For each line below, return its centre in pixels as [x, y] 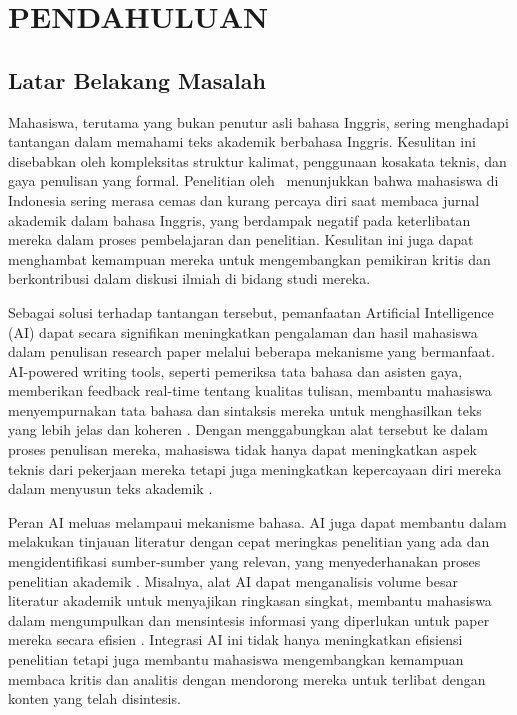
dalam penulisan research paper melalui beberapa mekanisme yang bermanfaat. [251, 351]
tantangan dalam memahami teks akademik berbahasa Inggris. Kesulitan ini [242, 141]
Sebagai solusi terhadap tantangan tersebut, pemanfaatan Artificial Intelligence [251, 311]
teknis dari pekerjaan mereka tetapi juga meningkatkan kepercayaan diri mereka [255, 468]
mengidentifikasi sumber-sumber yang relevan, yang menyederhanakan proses [244, 561]
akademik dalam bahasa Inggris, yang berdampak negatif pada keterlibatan [239, 219]
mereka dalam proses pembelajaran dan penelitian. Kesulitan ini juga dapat [241, 239]
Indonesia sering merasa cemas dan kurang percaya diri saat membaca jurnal [244, 199]
